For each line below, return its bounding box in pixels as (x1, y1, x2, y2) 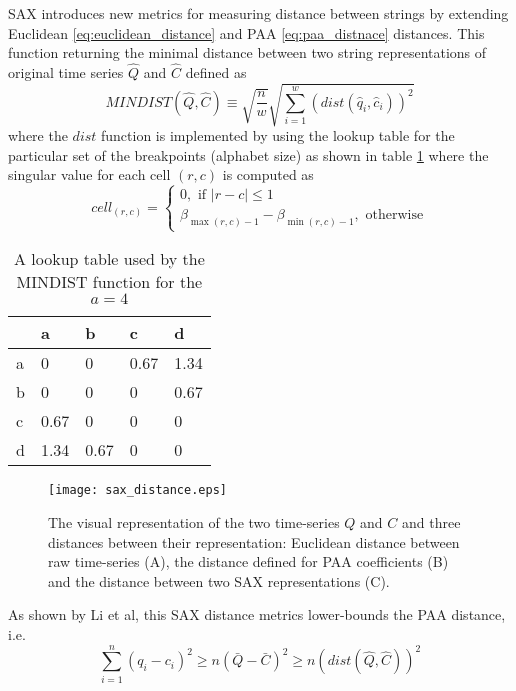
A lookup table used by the (13, 247, 205, 271)
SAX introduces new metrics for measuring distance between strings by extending (8, 3, 509, 23)
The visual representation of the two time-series (48, 512, 340, 533)
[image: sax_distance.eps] (48, 483, 227, 498)
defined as (185, 62, 247, 82)
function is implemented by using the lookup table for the (101, 125, 455, 146)
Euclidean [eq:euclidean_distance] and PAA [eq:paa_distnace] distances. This (8, 22, 485, 43)
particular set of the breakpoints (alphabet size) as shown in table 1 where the (8, 144, 489, 165)
